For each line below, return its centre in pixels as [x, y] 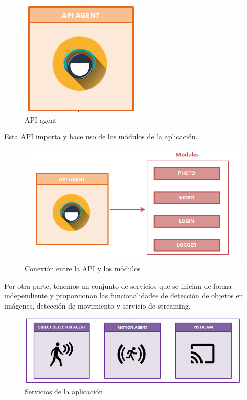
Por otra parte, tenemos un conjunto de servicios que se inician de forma [118, 285]
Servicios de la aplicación [64, 391]
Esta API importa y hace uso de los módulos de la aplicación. [101, 137]
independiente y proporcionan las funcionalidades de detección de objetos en [124, 296]
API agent [41, 119]
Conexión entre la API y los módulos [83, 268]
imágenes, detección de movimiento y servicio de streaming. [97, 305]
